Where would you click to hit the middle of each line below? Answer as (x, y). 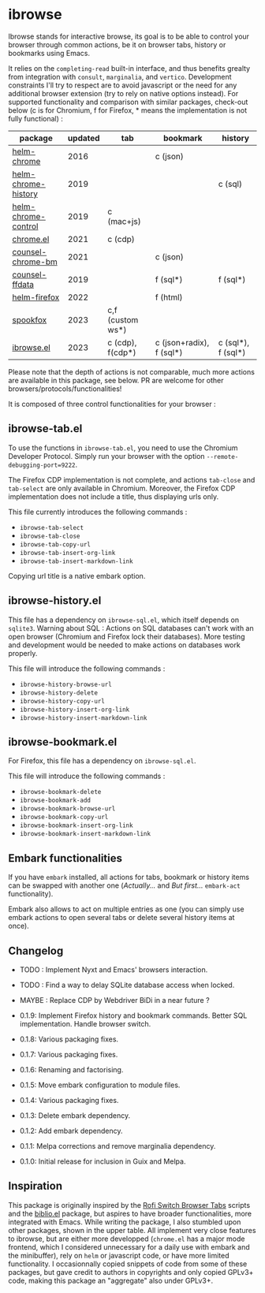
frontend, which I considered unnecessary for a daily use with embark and (129, 1246)
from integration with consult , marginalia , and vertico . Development (120, 76)
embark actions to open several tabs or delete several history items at (121, 918)
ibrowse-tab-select (52, 527)
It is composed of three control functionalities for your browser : (112, 404)
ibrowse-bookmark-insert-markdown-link (85, 834)
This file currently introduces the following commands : (98, 512)
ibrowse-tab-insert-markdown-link (76, 561)
